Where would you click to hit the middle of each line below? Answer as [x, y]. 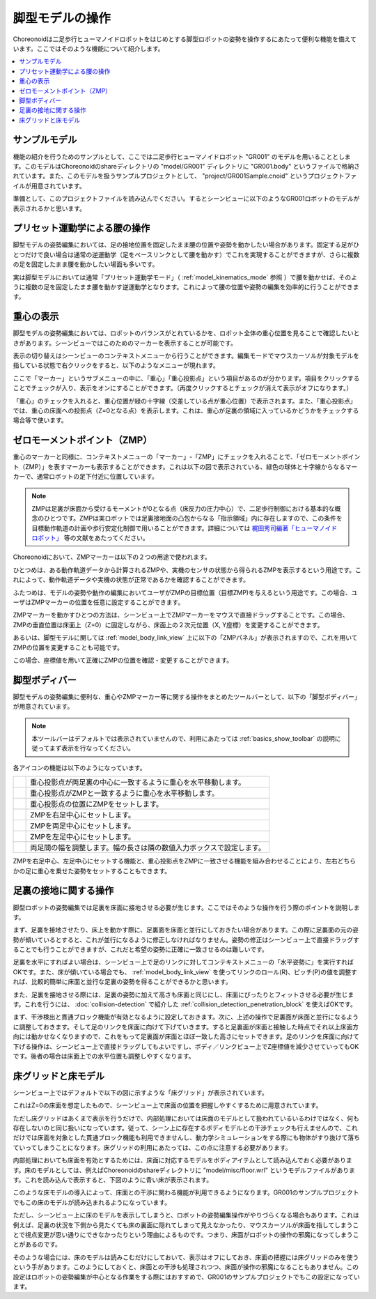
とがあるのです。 [37, 1245]
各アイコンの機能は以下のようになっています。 [79, 767]
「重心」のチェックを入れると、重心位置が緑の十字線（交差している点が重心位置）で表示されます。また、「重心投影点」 [185, 401]
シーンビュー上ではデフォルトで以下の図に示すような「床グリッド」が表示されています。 [140, 1092]
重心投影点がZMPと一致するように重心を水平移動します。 [125, 793]
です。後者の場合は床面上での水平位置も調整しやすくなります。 [104, 1056]
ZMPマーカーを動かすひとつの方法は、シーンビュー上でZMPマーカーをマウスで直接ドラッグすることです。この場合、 [181, 615]
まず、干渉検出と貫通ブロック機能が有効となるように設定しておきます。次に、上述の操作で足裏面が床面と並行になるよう [186, 1017]
